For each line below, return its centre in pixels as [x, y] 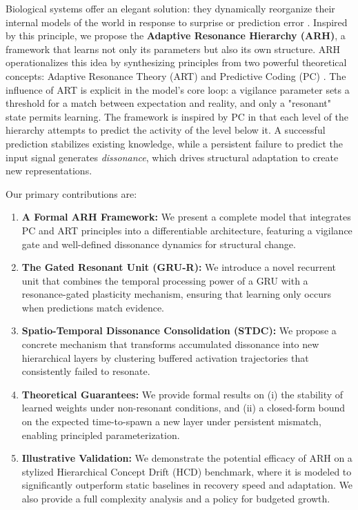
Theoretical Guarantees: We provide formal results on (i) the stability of [182, 394]
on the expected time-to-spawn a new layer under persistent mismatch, [171, 421]
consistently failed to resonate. [86, 371]
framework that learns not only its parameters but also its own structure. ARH [173, 49]
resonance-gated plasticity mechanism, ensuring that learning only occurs [176, 294]
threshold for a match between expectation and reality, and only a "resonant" [169, 103]
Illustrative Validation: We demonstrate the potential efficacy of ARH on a [187, 458]
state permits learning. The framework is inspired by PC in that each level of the [177, 116]
